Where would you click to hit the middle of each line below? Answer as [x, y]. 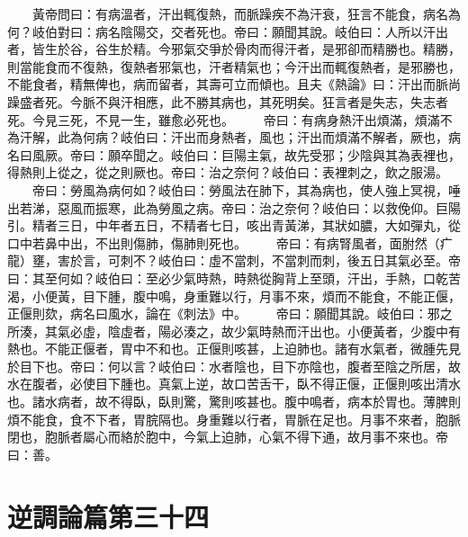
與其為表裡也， [416, 154]
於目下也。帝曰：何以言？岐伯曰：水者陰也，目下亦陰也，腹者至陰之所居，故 [234, 366]
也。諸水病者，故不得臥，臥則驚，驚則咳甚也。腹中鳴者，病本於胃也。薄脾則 [234, 402]
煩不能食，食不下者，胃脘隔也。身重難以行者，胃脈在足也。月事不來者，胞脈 [234, 419]
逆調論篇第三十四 [108, 516]
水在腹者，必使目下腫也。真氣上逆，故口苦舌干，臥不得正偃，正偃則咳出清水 [234, 384]
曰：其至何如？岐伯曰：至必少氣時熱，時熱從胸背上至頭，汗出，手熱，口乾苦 [234, 277]
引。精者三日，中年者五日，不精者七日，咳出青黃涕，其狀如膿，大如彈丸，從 [234, 225]
